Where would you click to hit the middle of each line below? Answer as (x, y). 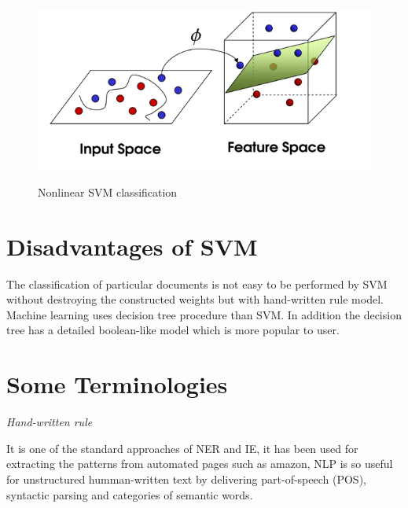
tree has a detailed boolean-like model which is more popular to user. (173, 330)
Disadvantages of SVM (132, 246)
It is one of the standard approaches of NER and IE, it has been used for (182, 448)
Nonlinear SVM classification (108, 191)
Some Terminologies (117, 384)
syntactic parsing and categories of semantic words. (130, 494)
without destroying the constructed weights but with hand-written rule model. (195, 299)
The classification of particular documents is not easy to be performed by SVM (197, 283)
